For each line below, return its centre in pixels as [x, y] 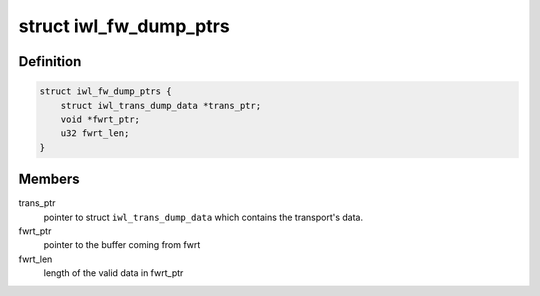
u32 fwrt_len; [95, 133]
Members [49, 179]
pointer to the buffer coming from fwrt [122, 245]
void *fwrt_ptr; [100, 119]
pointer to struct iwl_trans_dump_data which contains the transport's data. [203, 217]
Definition [50, 61]
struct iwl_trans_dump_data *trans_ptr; [161, 105]
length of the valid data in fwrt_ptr [113, 273]
